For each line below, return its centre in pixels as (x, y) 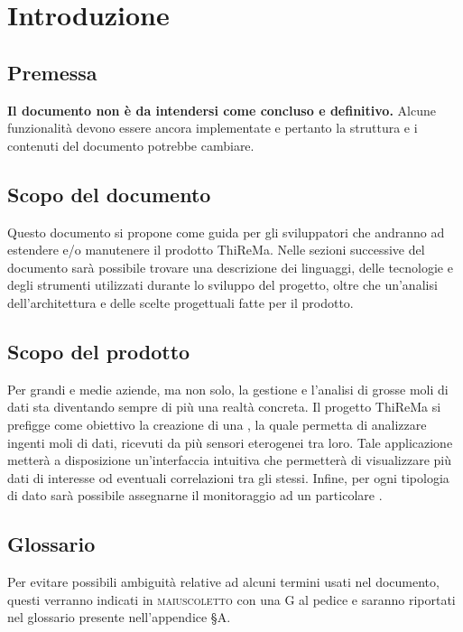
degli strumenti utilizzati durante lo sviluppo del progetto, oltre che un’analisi (222, 285)
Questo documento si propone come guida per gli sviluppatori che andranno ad (226, 232)
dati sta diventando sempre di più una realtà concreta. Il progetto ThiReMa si (224, 407)
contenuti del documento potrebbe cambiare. (131, 145)
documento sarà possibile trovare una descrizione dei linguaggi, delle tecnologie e (230, 267)
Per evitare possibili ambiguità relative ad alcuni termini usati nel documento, (223, 582)
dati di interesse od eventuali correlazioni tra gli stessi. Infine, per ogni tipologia (228, 477)
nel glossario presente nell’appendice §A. (119, 617)
